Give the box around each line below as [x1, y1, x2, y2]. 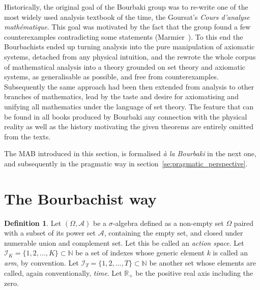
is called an [213, 247, 248, 258]
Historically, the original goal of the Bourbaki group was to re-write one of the [4, 2, 248, 12]
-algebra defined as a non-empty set [112, 217, 224, 228]
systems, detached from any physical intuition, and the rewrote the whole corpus [4, 51, 256, 62]
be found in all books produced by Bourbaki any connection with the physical [4, 111, 247, 122]
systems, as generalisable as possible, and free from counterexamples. [4, 71, 219, 82]
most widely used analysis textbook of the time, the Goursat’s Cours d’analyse [4, 11, 250, 22]
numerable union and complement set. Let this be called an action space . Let [4, 237, 244, 248]
